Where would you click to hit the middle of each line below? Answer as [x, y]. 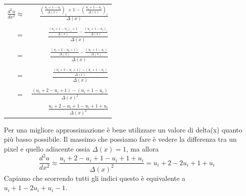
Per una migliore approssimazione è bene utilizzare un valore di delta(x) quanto [123, 129]
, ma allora [142, 149]
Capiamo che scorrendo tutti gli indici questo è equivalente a [95, 178]
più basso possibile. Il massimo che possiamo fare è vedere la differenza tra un [120, 139]
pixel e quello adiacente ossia [47, 149]
